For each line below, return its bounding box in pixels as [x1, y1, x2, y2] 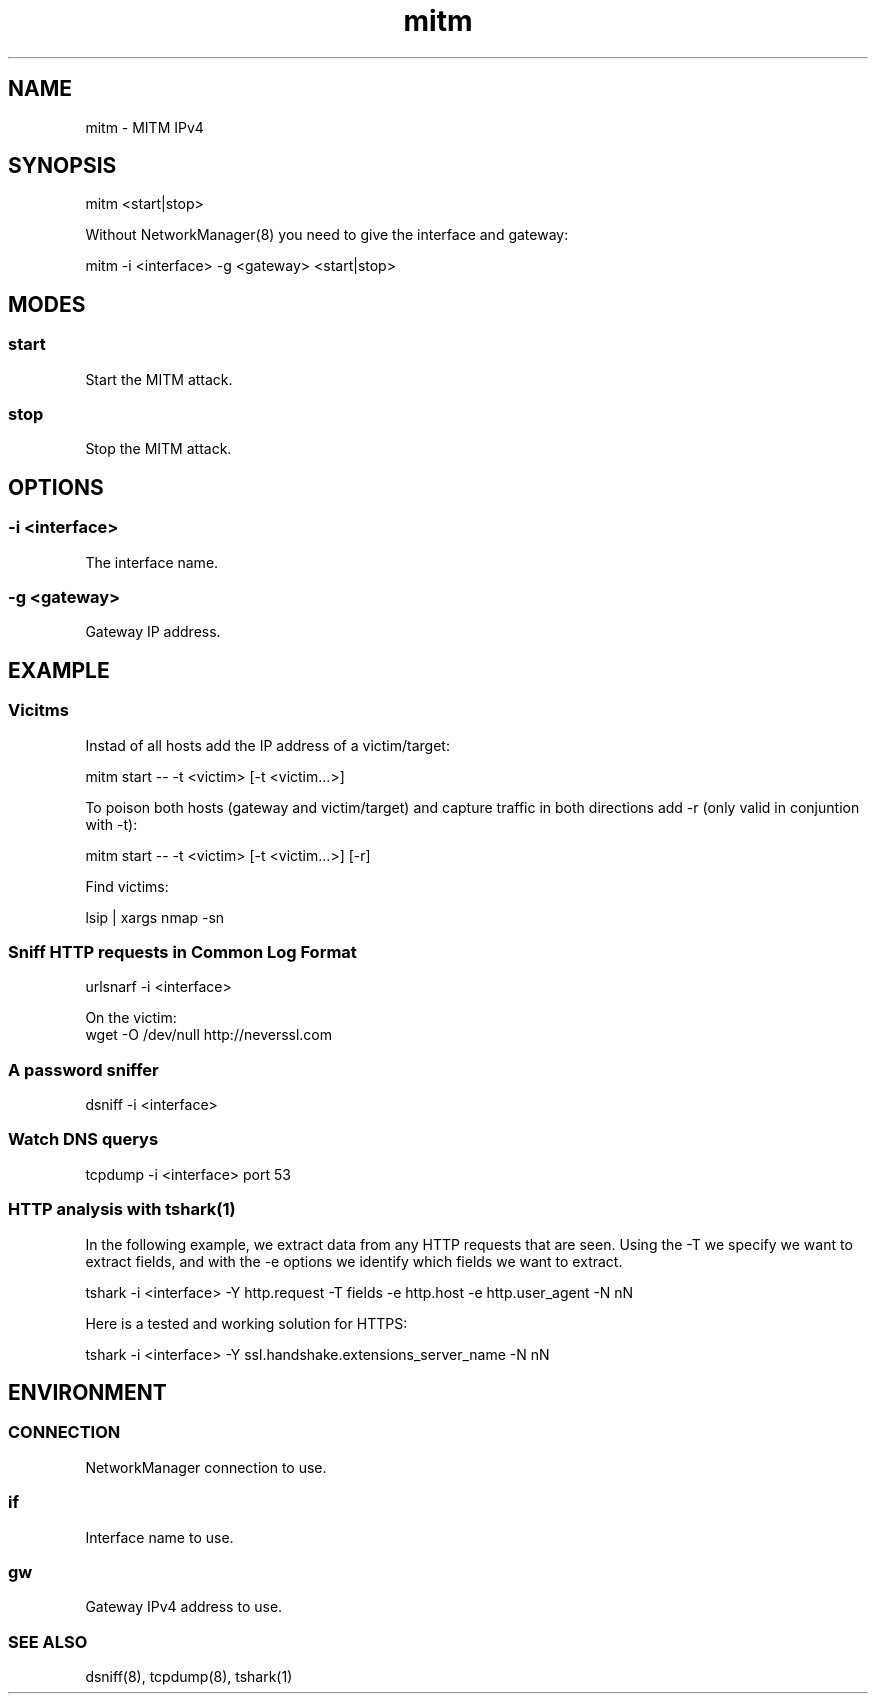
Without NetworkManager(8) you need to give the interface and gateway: [85, 226, 569, 244]
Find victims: [85, 877, 169, 895]
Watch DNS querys [8, 1129, 159, 1150]
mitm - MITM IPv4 [85, 118, 204, 136]
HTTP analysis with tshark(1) [8, 1199, 236, 1220]
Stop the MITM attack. [85, 440, 232, 458]
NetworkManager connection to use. [85, 1458, 327, 1476]
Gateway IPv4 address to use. [85, 1598, 283, 1616]
